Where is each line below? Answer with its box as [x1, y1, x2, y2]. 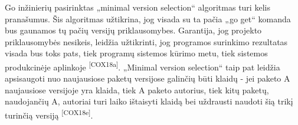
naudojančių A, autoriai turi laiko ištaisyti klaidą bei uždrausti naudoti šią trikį [5, 95, 293, 107]
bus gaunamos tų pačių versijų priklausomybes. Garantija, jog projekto [5, 24, 262, 36]
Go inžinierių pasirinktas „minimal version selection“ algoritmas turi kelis [5, 1, 270, 13]
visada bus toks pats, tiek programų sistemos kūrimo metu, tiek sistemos [5, 47, 268, 59]
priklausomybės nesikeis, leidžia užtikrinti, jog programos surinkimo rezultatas [5, 35, 288, 48]
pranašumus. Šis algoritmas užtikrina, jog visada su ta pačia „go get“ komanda [5, 12, 291, 25]
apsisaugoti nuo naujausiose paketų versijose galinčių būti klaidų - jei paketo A [5, 72, 290, 85]
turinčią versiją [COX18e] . [5, 107, 93, 121]
